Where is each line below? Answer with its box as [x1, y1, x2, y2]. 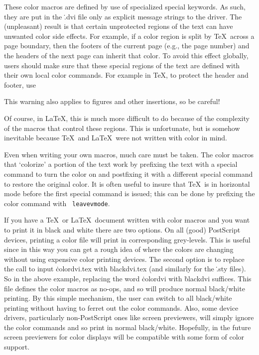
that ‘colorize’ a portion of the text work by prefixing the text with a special [4, 159, 238, 169]
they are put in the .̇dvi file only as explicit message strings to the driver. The [4, 11, 242, 21]
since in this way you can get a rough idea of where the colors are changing [4, 244, 234, 254]
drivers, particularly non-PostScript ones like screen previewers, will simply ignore [4, 312, 254, 323]
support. [4, 342, 30, 352]
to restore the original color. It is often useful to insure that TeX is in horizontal [4, 178, 250, 189]
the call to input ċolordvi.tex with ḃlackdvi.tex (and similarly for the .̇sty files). [4, 263, 246, 274]
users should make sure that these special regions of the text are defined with [4, 60, 240, 70]
